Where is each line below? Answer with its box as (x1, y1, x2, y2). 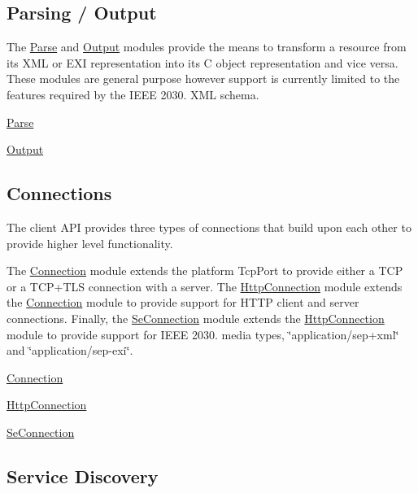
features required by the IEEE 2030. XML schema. (7, 85, 259, 103)
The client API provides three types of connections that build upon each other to (7, 218, 411, 235)
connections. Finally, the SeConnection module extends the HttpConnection (7, 309, 385, 326)
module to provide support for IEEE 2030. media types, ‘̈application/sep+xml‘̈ (7, 325, 399, 342)
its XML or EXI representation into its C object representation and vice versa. (7, 54, 398, 71)
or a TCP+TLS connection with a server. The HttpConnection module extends (7, 277, 403, 294)
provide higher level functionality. (7, 234, 173, 251)
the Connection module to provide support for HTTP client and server (7, 294, 359, 311)
